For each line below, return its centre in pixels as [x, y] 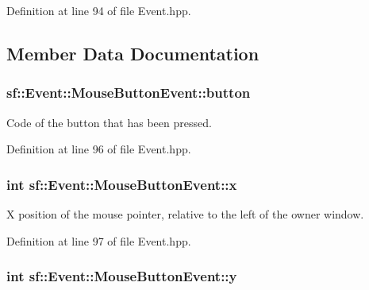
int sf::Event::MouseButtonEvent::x [122, 184]
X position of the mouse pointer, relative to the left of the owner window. [185, 214]
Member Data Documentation [133, 53]
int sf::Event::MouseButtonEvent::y [122, 276]
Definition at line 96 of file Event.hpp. [99, 149]
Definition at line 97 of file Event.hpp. [99, 240]
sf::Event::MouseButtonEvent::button [129, 93]
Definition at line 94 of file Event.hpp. [99, 10]
